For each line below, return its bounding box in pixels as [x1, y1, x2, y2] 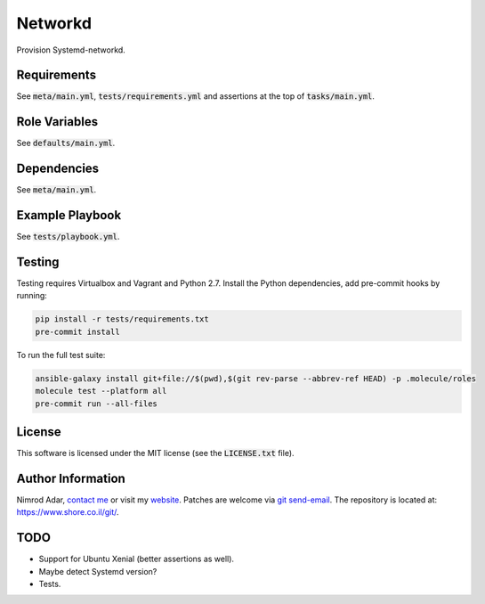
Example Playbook [16, 208, 122, 223]
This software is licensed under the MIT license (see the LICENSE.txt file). [16, 448, 295, 459]
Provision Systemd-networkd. [16, 45, 126, 55]
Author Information [16, 470, 126, 486]
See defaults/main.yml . [16, 138, 116, 149]
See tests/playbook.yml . [16, 232, 120, 242]
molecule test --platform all [35, 386, 167, 396]
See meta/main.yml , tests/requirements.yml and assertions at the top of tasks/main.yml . [16, 91, 376, 102]
